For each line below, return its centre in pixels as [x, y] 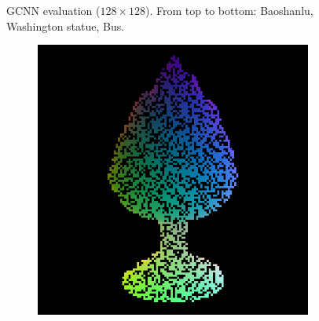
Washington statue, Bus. [66, 26]
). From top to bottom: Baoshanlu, [229, 10]
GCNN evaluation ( [53, 10]
